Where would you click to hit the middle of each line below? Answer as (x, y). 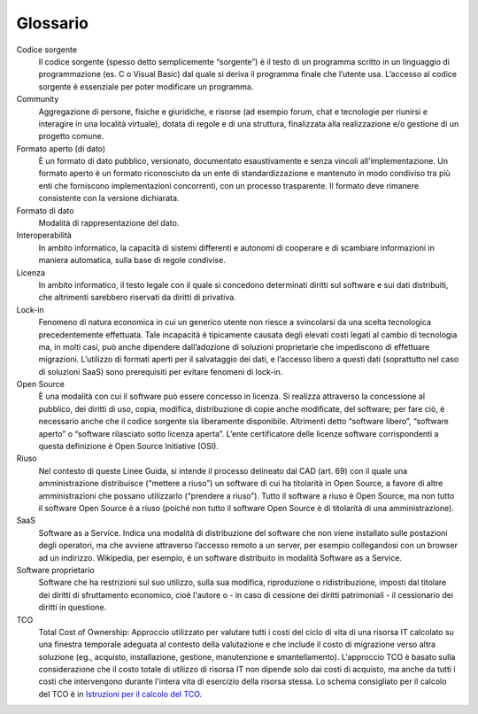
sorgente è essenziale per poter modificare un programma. (146, 86)
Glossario (52, 23)
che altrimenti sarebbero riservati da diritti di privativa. (137, 298)
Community (38, 99)
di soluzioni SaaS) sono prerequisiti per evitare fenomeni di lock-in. (161, 371)
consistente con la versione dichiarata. (109, 198)
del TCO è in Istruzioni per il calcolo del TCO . (120, 694)
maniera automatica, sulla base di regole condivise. (132, 260)
